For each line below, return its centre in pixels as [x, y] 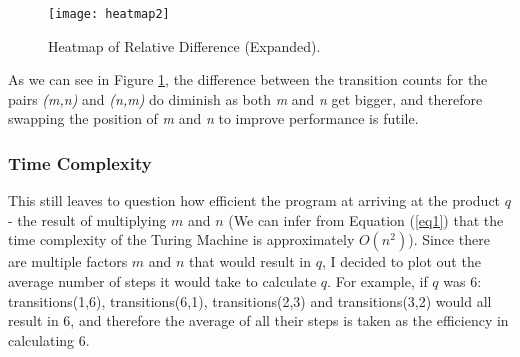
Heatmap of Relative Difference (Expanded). [184, 45]
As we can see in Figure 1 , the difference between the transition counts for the [248, 79]
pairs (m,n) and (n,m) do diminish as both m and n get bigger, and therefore [245, 98]
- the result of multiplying [87, 219]
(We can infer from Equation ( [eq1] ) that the [366, 219]
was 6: [462, 281]
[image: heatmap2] [109, 14]
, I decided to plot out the [401, 261]
